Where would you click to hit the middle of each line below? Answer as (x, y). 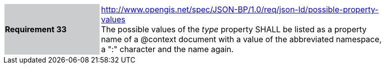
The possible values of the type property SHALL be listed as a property (234, 29)
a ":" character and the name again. (167, 49)
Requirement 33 (36, 29)
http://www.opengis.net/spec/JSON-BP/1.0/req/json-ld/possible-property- (240, 9)
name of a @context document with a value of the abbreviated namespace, (242, 39)
